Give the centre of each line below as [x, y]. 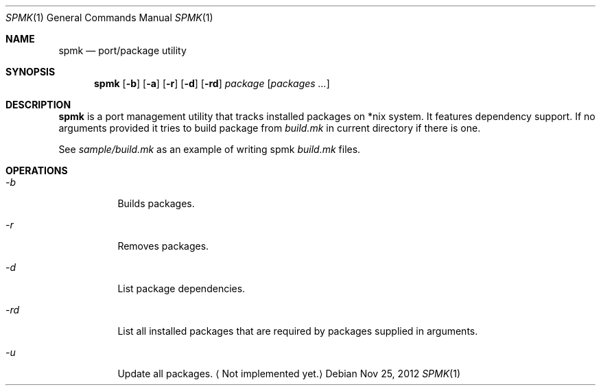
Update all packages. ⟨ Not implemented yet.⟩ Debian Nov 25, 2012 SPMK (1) [289, 374]
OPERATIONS [37, 170]
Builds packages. [156, 203]
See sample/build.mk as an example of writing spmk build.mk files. [210, 149]
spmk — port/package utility [122, 50]
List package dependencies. [181, 288]
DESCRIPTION [38, 105]
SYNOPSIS [31, 72]
